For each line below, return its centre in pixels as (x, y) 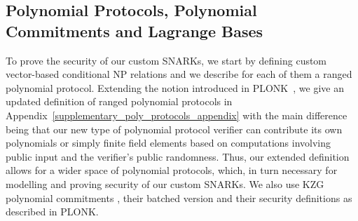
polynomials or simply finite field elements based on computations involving (168, 143)
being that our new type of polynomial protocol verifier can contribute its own (174, 129)
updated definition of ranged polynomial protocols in (119, 101)
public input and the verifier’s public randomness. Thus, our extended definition (178, 156)
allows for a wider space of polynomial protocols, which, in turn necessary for (172, 170)
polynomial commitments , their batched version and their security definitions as (179, 197)
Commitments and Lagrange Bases (135, 31)
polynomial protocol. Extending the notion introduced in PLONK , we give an (175, 87)
